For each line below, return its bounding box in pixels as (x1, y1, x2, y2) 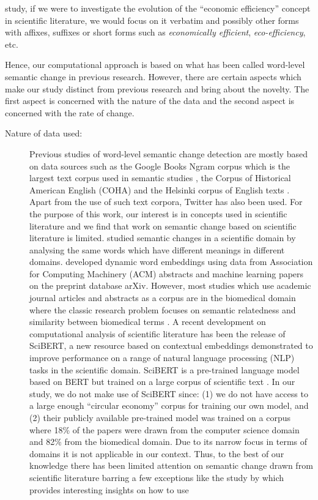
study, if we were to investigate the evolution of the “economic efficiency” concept (5, 2, 311, 14)
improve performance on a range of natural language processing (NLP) (29, 351, 295, 364)
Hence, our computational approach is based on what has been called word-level (5, 58, 305, 71)
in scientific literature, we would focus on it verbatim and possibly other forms (5, 13, 299, 26)
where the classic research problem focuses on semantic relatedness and (29, 303, 296, 316)
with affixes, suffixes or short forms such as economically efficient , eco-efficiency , (5, 26, 306, 39)
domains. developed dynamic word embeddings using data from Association (29, 255, 313, 268)
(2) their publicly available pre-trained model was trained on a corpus (29, 411, 290, 424)
